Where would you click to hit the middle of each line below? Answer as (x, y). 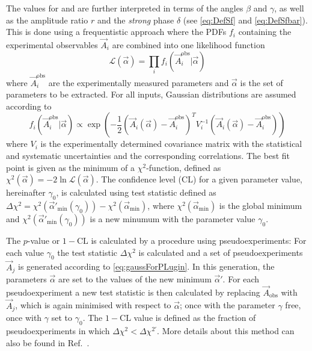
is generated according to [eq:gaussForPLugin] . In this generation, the (146, 266)
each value (25, 252)
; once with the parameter (228, 305)
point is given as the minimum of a (71, 167)
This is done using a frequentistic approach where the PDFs (116, 32)
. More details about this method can (226, 330)
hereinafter (26, 192)
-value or (44, 240)
